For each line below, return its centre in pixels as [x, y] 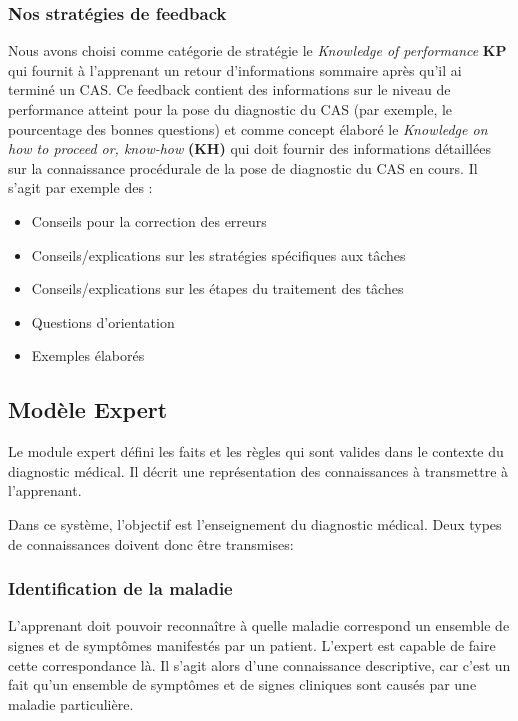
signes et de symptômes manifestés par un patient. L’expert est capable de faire [252, 644]
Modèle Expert [88, 409]
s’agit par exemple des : [80, 187]
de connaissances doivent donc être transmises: [151, 543]
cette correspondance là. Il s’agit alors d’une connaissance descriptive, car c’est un [259, 664]
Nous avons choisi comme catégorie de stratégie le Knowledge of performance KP [257, 50]
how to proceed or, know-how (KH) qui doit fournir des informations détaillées [249, 148]
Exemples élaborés [88, 355]
